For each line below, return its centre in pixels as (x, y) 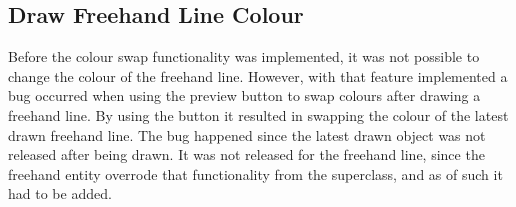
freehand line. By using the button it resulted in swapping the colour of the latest (258, 114)
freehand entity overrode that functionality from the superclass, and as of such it (255, 173)
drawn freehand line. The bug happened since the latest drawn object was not (247, 134)
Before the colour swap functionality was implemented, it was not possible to (244, 56)
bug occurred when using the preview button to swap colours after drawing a (244, 95)
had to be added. (60, 193)
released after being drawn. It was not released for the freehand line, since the (246, 154)
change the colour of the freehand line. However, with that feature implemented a (258, 75)
